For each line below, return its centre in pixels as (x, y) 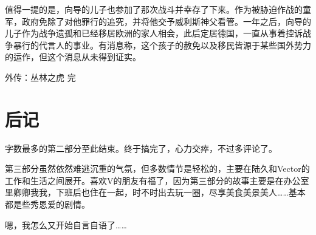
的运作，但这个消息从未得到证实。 (73, 57)
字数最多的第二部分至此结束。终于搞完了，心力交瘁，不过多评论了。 (141, 148)
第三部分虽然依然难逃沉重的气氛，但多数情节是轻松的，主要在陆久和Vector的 (157, 169)
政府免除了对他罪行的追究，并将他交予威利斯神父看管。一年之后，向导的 (166, 21)
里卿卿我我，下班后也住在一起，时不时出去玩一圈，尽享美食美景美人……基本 (155, 192)
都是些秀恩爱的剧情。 (47, 204)
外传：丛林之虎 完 (40, 77)
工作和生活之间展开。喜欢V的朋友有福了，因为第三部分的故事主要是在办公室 (157, 180)
